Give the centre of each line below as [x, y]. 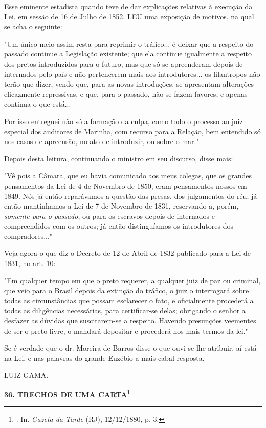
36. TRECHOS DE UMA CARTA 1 [67, 393]
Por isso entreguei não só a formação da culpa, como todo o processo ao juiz [124, 121]
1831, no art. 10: [30, 263]
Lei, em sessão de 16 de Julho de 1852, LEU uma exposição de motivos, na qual [129, 16]
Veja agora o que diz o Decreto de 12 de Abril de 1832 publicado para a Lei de [127, 253]
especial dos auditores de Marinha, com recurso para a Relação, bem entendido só [132, 131]
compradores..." [28, 236]
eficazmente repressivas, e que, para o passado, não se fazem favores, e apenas [126, 94]
